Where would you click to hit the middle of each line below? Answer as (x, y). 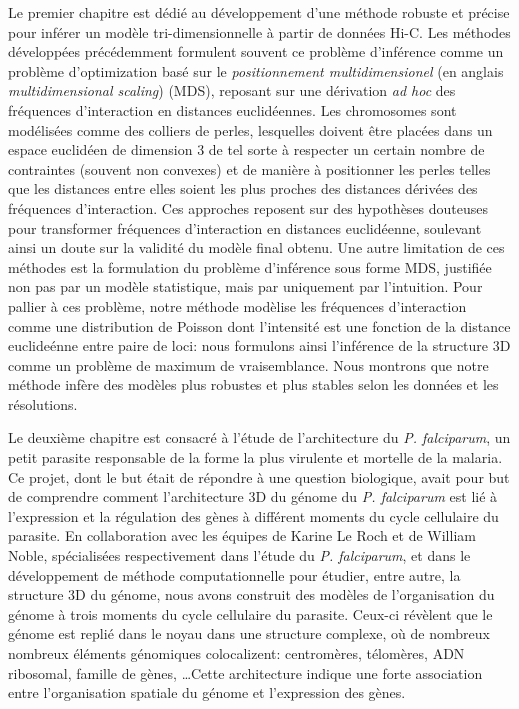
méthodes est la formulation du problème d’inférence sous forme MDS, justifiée (250, 266)
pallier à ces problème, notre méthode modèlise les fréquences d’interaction (237, 305)
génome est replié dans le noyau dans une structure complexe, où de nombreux (249, 633)
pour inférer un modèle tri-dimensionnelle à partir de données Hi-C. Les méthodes (259, 31)
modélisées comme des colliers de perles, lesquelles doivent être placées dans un (250, 129)
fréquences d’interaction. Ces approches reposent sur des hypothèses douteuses (248, 207)
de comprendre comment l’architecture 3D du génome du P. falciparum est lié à (253, 496)
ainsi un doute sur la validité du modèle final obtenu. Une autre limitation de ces (256, 247)
